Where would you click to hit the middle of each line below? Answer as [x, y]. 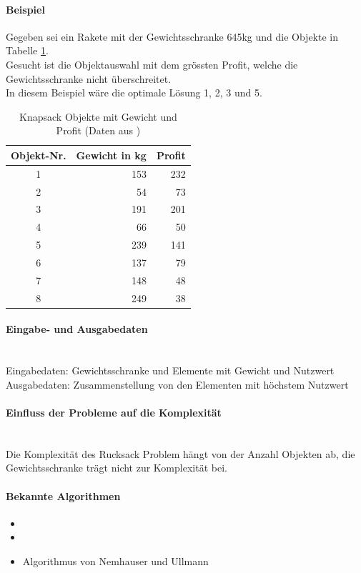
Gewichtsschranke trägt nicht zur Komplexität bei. [117, 468]
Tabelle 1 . [27, 50]
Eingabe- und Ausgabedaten [77, 329]
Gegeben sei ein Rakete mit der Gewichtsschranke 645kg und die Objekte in [172, 36]
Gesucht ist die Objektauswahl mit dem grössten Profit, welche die [152, 64]
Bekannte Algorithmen [63, 495]
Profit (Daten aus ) [98, 130]
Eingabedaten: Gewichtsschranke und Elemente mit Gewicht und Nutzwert [170, 370]
